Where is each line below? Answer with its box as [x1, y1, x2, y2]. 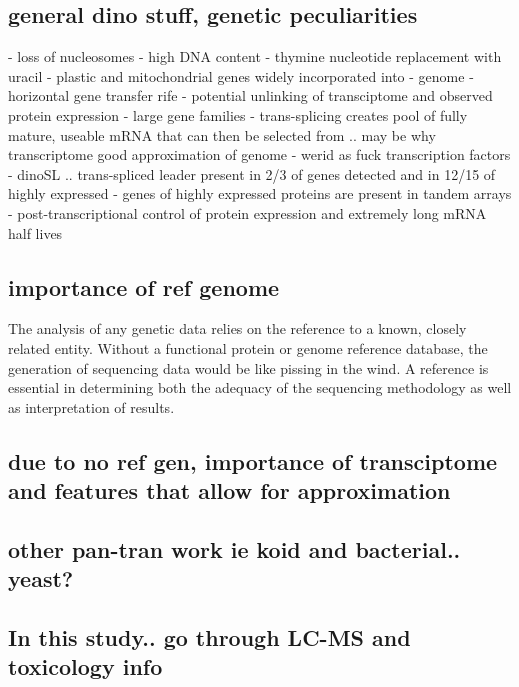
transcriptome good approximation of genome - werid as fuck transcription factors [8, 144, 511, 165]
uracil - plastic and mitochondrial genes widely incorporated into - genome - [8, 65, 474, 86]
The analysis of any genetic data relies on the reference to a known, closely [8, 318, 467, 339]
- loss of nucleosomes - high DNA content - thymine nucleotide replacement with [8, 46, 502, 67]
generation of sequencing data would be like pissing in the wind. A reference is [8, 357, 489, 378]
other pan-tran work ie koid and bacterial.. [8, 533, 461, 564]
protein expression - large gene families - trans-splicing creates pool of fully [8, 104, 468, 125]
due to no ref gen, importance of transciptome [8, 445, 498, 476]
